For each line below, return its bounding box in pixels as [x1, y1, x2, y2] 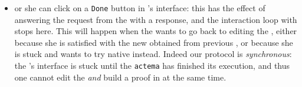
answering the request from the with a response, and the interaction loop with [14, 13, 297, 25]
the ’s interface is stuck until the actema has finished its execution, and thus [14, 59, 290, 72]
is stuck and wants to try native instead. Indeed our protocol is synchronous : [14, 48, 292, 60]
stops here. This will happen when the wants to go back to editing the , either [14, 25, 297, 37]
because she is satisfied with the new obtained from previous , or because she [14, 36, 293, 48]
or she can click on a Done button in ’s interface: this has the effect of [14, 2, 265, 14]
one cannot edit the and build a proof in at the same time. [14, 71, 226, 83]
